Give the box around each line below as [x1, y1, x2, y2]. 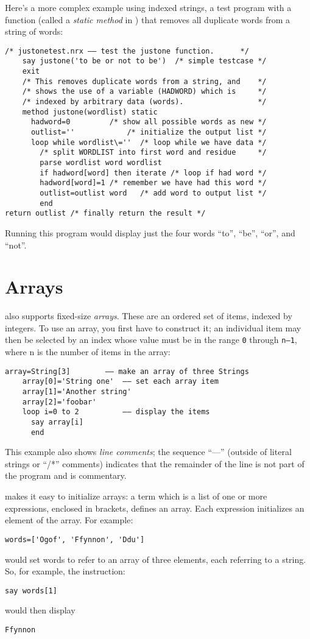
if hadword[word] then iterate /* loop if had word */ [40, 168, 267, 177]
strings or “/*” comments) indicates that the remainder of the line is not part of [5, 457, 305, 470]
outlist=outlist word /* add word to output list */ [40, 188, 267, 197]
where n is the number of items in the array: [5, 345, 171, 358]
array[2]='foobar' [22, 397, 97, 406]
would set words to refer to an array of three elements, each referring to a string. [5, 553, 306, 565]
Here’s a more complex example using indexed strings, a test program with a [5, 1, 292, 13]
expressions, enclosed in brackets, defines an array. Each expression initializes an [5, 501, 305, 514]
